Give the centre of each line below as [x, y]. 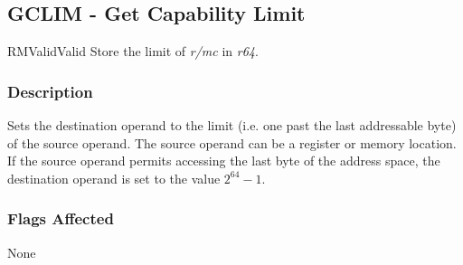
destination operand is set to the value [114, 178]
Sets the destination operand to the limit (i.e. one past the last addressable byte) [232, 125]
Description [50, 91]
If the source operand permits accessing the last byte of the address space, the [224, 161]
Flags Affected [61, 218]
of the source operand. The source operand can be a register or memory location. [232, 142]
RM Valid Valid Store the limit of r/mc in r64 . [133, 51]
